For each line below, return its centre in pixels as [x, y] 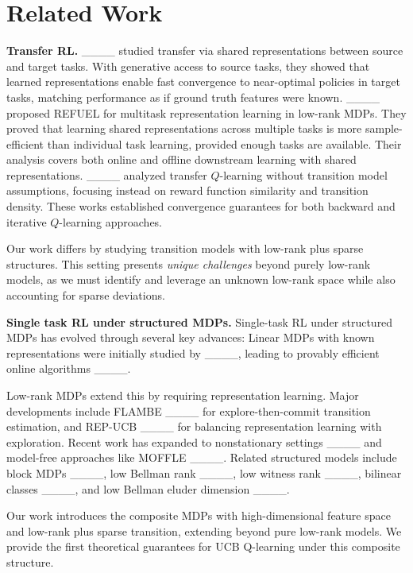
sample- [384, 128]
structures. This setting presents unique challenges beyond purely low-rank [189, 263]
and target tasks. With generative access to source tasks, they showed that [188, 66]
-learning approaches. [111, 221]
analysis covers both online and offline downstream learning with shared [181, 159]
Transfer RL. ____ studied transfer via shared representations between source [205, 50]
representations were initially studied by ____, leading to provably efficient [193, 352]
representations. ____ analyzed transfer [107, 174]
